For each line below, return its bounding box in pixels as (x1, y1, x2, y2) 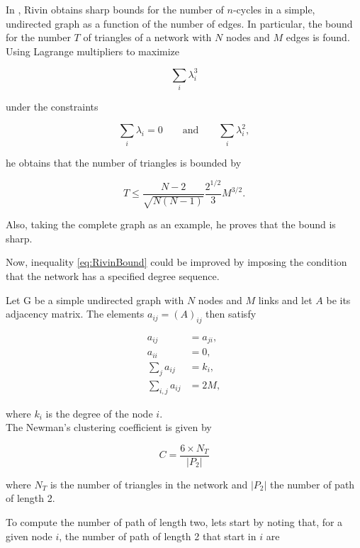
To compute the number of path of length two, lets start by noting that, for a (6, 515, 343, 529)
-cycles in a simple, (232, 2, 315, 16)
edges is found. (286, 30, 350, 45)
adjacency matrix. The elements (6, 306, 145, 321)
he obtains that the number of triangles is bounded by (6, 155, 242, 169)
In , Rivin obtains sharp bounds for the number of (6, 2, 224, 16)
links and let (258, 292, 313, 307)
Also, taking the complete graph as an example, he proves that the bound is (6, 217, 336, 232)
